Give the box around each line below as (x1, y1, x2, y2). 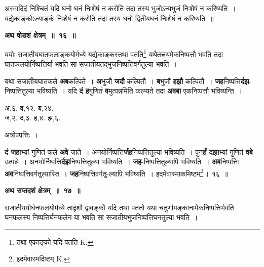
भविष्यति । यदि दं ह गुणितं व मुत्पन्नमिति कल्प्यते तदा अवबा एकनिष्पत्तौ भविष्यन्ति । (36, 85, 243, 96)
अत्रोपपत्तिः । (5, 129, 39, 140)
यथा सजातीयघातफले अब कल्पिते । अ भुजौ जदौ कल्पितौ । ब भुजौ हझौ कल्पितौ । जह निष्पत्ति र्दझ (5, 75, 249, 86)
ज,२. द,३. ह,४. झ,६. (5, 112, 61, 123)
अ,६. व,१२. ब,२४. (5, 102, 54, 113)
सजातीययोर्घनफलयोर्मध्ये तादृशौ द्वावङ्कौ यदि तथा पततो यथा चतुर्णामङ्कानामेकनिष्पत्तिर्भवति (5, 202, 234, 212)
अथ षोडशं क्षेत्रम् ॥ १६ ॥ (5, 30, 76, 40)
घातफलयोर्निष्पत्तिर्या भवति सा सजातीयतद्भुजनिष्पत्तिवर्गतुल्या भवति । (5, 59, 177, 69)
